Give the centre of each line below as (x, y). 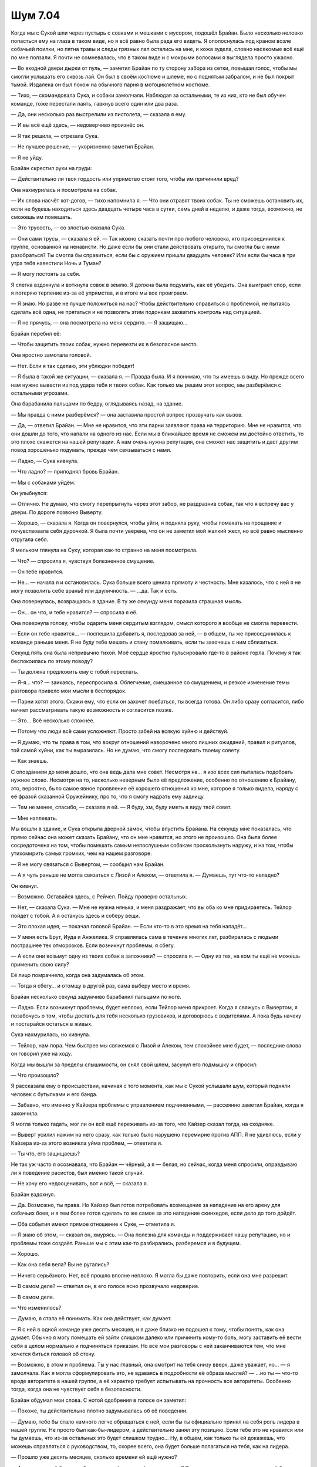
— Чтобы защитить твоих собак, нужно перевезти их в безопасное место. (104, 344)
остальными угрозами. (40, 393)
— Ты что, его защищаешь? (45, 1154)
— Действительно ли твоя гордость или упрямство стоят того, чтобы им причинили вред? (125, 179)
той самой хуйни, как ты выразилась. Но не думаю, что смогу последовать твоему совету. (126, 751)
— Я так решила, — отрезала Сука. (55, 136)
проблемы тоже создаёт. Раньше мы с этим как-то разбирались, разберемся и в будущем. (126, 1243)
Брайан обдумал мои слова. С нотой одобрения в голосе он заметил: (99, 1400)
